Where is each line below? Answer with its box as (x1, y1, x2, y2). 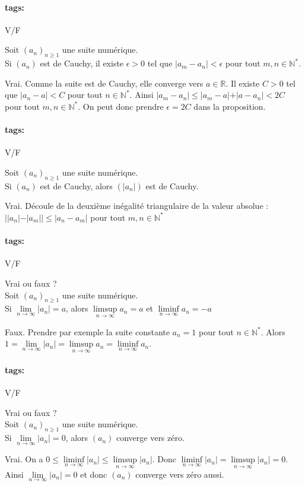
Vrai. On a (5, 453, 43, 465)
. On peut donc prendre (78, 100, 164, 112)
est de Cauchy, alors (40, 179, 113, 192)
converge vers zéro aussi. (135, 468, 224, 480)
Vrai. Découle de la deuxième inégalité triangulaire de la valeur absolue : (5, 199, 269, 212)
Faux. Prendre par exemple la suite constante (5, 325, 170, 338)
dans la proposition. (193, 100, 266, 112)
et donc (80, 468, 107, 480)
